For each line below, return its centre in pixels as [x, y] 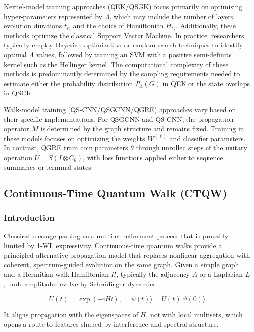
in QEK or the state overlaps [206, 83]
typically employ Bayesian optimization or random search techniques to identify [124, 45]
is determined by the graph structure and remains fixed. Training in [142, 129]
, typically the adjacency [153, 274]
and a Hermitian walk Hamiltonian [56, 274]
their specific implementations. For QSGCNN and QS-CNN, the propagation [119, 119]
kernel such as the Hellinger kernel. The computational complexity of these [116, 64]
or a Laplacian [221, 274]
